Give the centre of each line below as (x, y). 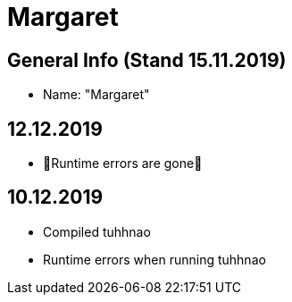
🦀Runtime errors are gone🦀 (123, 164)
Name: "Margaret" (96, 95)
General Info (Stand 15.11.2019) (147, 60)
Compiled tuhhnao (97, 231)
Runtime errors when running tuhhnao (154, 259)
